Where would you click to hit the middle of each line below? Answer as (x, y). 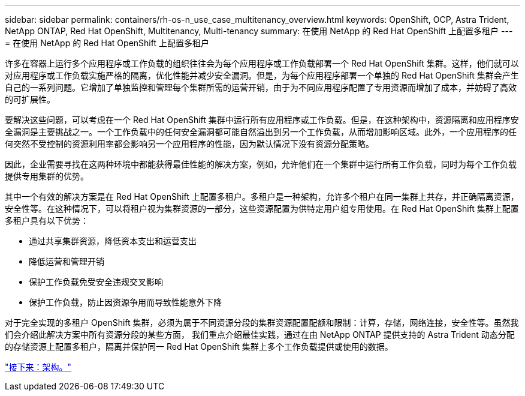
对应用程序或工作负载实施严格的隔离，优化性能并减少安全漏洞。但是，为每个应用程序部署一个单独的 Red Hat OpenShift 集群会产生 (262, 75)
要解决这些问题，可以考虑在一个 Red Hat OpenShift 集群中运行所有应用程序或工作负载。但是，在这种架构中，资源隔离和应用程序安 (262, 120)
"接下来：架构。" (38, 367)
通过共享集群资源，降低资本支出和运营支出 (113, 241)
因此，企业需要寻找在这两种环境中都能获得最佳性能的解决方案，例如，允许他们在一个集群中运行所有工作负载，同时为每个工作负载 (261, 164)
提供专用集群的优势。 (47, 176)
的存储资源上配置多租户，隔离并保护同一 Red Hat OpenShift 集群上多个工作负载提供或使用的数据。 (199, 346)
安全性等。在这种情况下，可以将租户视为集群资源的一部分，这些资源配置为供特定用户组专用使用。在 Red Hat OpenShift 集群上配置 (262, 208)
